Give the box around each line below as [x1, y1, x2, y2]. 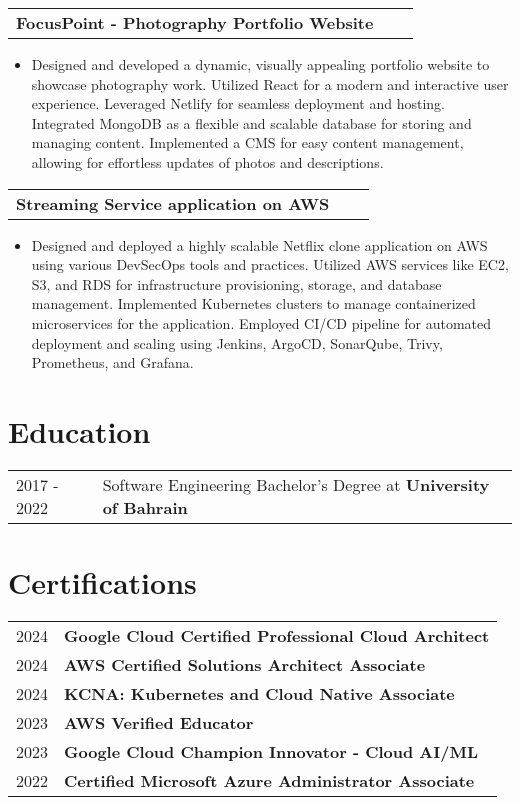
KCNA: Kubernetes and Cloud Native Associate [64, 681, 455, 705]
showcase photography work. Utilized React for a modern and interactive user [31, 73, 509, 94]
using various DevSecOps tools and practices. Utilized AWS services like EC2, [31, 254, 509, 275]
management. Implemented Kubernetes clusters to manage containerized [31, 293, 476, 314]
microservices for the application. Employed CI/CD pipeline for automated [31, 312, 492, 333]
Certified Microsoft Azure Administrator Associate [64, 768, 475, 792]
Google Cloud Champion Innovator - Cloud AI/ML [64, 739, 478, 763]
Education [8, 410, 151, 451]
